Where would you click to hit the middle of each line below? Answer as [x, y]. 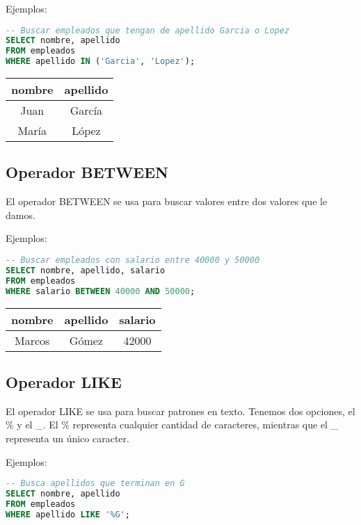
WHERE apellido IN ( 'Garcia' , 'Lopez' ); [101, 62]
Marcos [32, 340]
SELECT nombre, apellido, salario [86, 270]
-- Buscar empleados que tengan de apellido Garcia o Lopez [148, 30]
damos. [21, 215]
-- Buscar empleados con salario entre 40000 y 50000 [133, 260]
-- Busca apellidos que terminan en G [95, 484]
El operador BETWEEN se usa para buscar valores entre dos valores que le [167, 201]
